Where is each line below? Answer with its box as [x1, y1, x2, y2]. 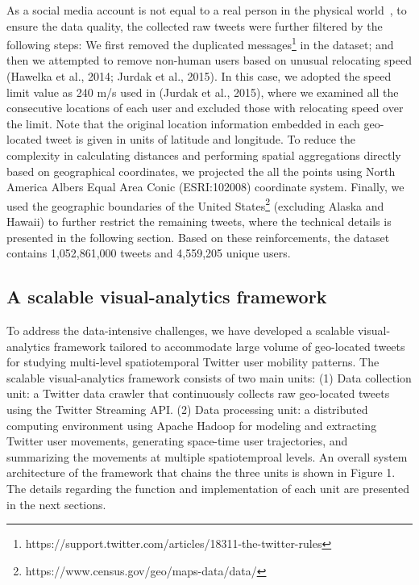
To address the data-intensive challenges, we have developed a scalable [6, 322, 355, 339]
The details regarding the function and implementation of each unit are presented [6, 479, 410, 496]
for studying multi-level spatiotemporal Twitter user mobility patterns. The [6, 353, 380, 370]
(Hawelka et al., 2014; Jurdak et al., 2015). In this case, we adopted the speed [6, 68, 392, 85]
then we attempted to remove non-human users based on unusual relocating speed [6, 52, 412, 69]
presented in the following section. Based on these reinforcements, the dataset [6, 228, 390, 245]
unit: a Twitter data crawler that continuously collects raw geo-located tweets [6, 385, 390, 402]
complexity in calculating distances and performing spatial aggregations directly [6, 147, 401, 163]
